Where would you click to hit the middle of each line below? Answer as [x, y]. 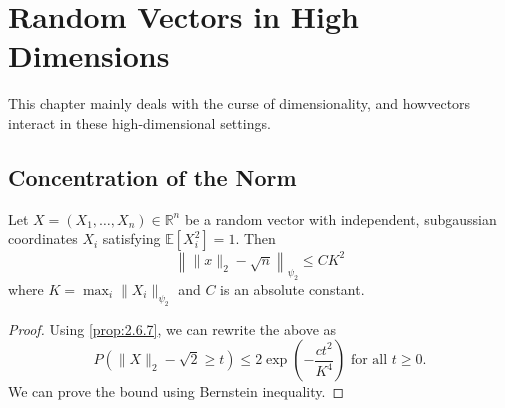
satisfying [131, 238]
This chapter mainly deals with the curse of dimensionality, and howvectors [239, 103]
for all [369, 360]
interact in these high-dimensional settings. [139, 122]
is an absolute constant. [292, 288]
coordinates [43, 238]
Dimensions [89, 55]
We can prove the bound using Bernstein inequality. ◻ [176, 391]
